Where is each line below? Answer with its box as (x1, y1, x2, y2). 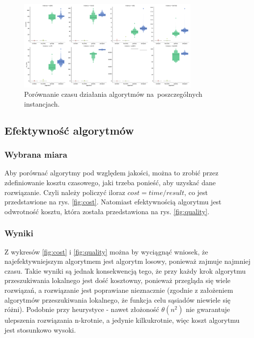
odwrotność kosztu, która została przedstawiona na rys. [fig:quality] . (4, 206, 210, 216)
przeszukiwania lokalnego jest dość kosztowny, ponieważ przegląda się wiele (4, 275, 231, 285)
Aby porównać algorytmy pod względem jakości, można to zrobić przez (4, 168, 219, 178)
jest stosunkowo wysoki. (4, 324, 76, 335)
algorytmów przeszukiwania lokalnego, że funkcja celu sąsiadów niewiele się (4, 294, 231, 305)
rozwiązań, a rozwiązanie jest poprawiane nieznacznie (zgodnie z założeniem (4, 284, 233, 295)
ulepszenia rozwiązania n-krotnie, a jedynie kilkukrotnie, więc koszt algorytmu (4, 315, 240, 325)
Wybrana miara (4, 148, 67, 161)
